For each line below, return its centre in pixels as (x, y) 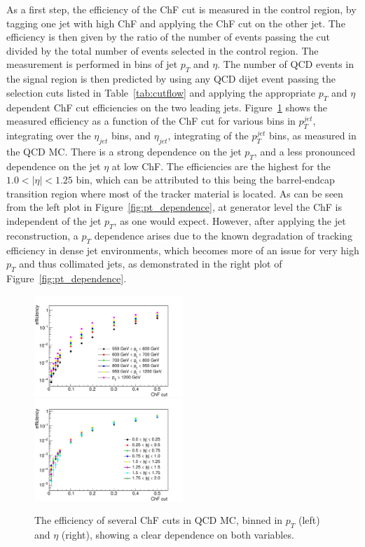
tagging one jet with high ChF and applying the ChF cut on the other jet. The (176, 23)
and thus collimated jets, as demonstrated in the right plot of (151, 264)
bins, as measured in (313, 135)
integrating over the (49, 135)
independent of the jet (54, 220)
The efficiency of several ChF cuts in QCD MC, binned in (159, 520)
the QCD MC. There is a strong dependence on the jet (124, 151)
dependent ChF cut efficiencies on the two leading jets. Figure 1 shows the (167, 107)
